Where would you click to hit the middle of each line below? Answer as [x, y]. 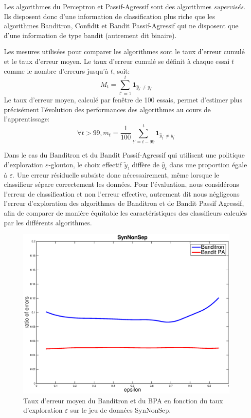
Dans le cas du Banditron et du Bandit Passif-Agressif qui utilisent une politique [124, 155]
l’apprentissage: [27, 119]
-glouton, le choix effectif [85, 164]
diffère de [146, 164]
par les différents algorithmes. [48, 222]
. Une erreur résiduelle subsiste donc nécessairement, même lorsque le [116, 174]
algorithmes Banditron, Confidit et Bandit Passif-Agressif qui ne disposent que [121, 26]
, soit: [121, 70]
